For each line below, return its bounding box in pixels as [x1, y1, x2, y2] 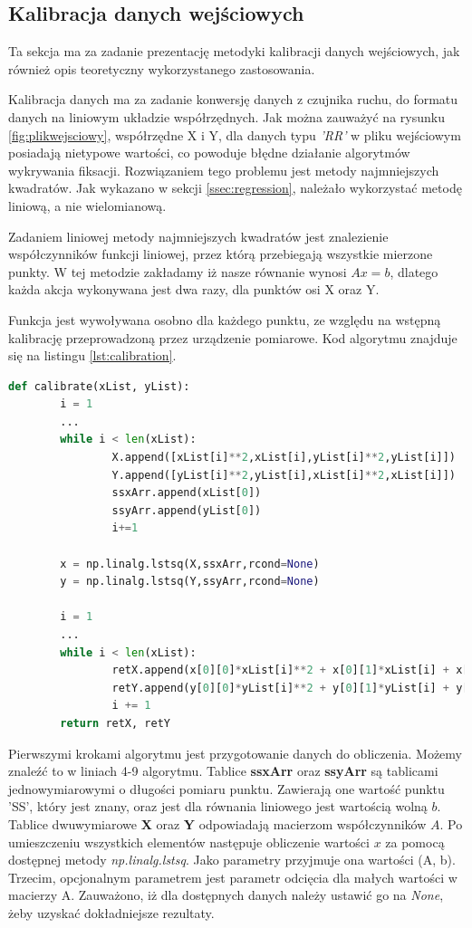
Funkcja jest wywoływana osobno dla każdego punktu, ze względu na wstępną [8, 310, 441, 329]
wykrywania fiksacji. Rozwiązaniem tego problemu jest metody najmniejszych [8, 160, 439, 179]
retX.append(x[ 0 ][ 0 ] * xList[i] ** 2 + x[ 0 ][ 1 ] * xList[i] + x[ [111, 664, 469, 677]
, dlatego [390, 262, 438, 281]
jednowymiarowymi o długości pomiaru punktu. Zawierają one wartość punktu [8, 779, 445, 798]
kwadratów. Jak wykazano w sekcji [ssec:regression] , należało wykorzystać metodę [8, 178, 462, 197]
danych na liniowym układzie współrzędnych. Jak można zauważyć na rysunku [8, 107, 445, 126]
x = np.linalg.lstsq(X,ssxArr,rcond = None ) [60, 557, 320, 570]
